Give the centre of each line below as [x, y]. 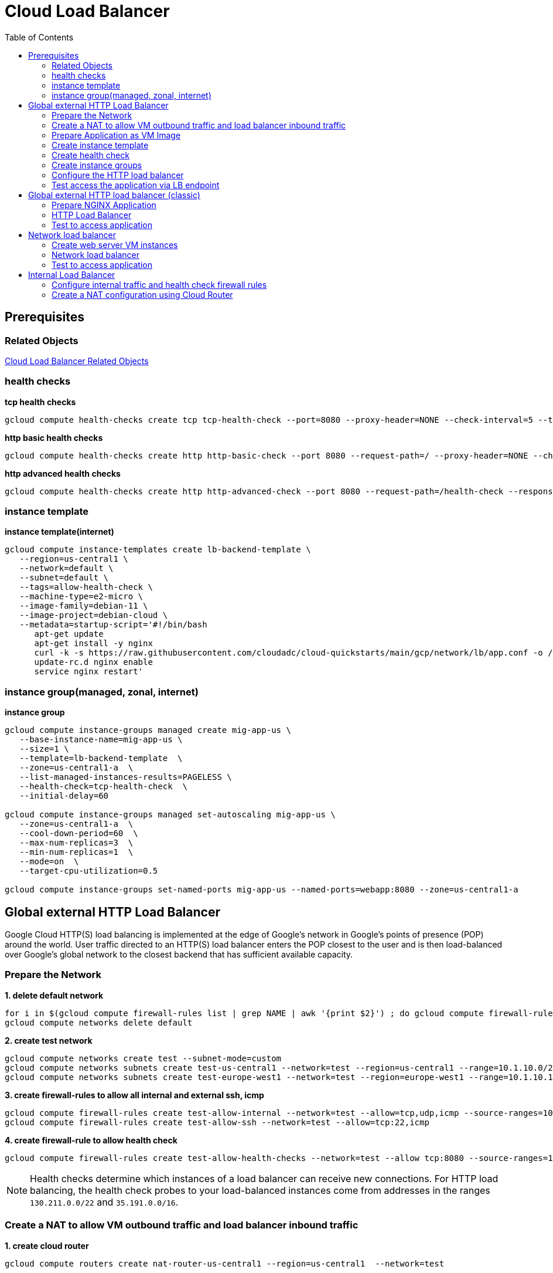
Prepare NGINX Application [104, 205]
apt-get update [69, 634]
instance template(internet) [59, 532]
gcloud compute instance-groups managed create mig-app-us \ [148, 730]
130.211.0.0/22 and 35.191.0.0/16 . [104, 1202]
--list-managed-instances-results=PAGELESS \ [126, 777]
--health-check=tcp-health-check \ [103, 787]
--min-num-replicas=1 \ [76, 852]
